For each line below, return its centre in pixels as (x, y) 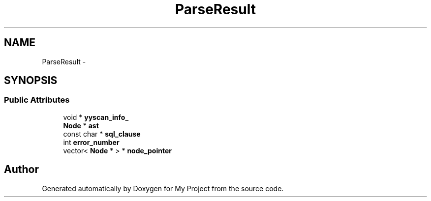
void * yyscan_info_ (96, 117)
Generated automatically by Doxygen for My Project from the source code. (163, 188)
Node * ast (81, 125)
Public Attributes (37, 100)
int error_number (91, 142)
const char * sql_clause (102, 134)
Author (21, 170)
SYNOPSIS (31, 81)
